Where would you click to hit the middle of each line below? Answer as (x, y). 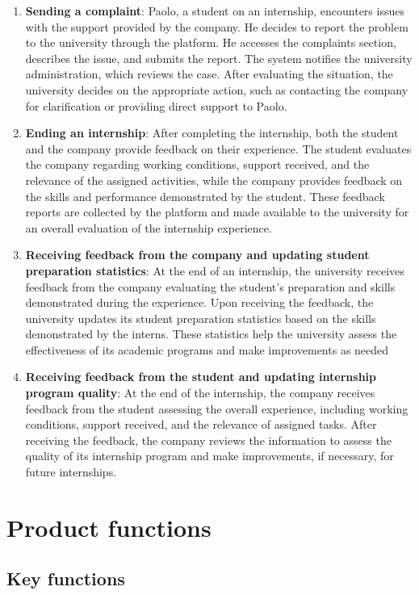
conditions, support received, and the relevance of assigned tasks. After (201, 424)
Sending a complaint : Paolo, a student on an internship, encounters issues (215, 10)
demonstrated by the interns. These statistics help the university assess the (211, 334)
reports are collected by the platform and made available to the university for (217, 212)
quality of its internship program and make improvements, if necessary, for (209, 456)
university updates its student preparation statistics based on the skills (201, 318)
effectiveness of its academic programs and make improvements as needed (207, 349)
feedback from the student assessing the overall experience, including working (217, 408)
